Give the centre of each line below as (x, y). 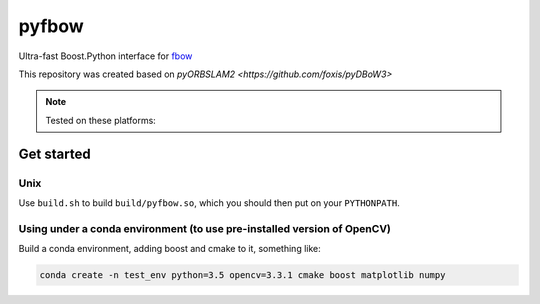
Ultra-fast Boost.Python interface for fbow (105, 56)
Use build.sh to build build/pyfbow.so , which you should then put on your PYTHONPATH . (209, 202)
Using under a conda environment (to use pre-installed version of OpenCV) (205, 228)
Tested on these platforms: (101, 120)
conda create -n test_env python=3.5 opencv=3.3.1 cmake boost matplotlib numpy (242, 275)
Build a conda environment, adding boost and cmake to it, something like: (170, 249)
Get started (54, 153)
